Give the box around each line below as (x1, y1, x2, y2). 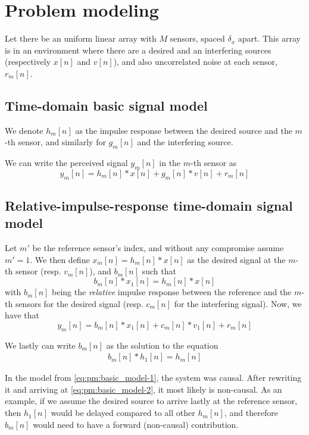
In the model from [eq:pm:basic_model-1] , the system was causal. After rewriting (5, 371, 302, 384)
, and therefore (224, 406, 278, 419)
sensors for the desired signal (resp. (15, 297, 143, 309)
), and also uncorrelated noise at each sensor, (113, 55, 277, 68)
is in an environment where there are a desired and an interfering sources (5, 43, 271, 56)
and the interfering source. (137, 136, 233, 148)
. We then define (30, 253, 90, 265)
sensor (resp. (15, 265, 61, 277)
